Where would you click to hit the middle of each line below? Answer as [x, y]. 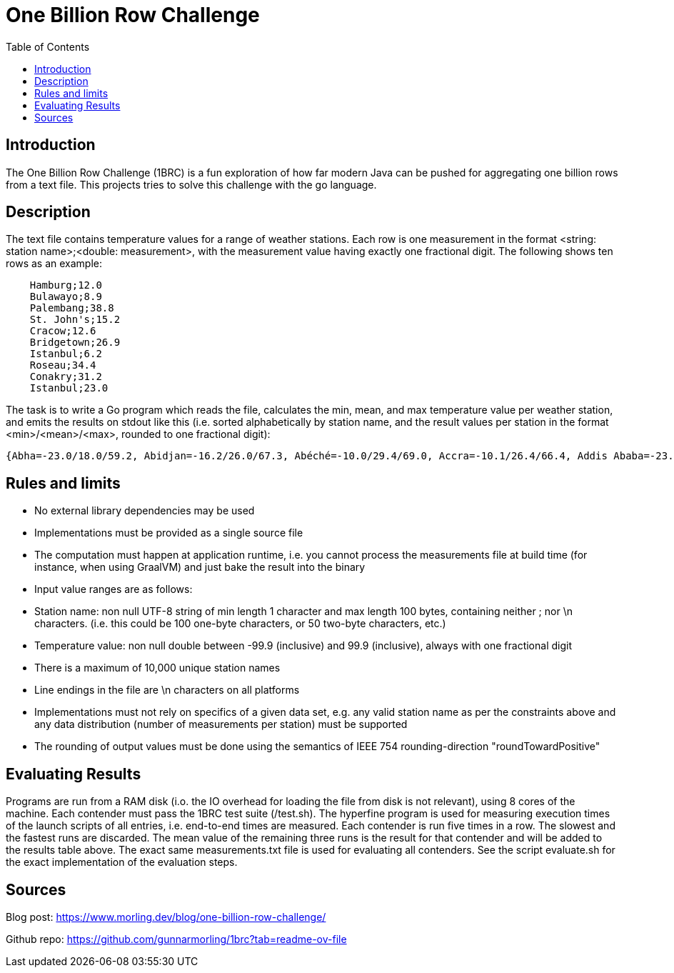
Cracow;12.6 [63, 331]
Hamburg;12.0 [66, 285]
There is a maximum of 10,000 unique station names [157, 668]
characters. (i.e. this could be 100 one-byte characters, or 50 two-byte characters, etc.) [240, 624]
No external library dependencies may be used [145, 511]
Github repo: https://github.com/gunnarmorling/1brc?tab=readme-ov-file [176, 939]
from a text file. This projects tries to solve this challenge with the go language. [191, 184]
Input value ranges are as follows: [114, 589]
